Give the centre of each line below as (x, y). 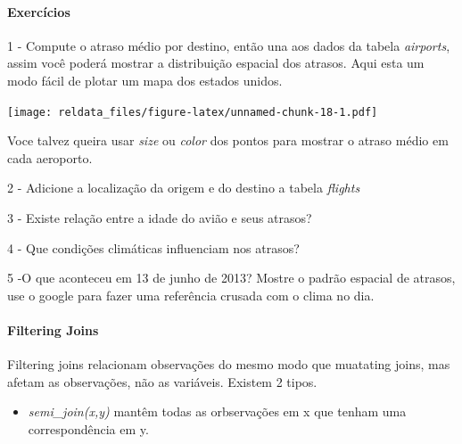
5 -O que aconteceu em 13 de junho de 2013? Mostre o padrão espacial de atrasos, (231, 278)
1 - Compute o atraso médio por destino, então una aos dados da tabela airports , (229, 45)
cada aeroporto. (50, 157)
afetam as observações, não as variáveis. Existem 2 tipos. (162, 381)
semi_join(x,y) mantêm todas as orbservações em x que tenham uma (217, 411)
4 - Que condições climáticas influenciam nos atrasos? (153, 247)
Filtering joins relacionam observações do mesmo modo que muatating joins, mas (229, 364)
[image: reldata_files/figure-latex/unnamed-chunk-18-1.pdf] (193, 112)
